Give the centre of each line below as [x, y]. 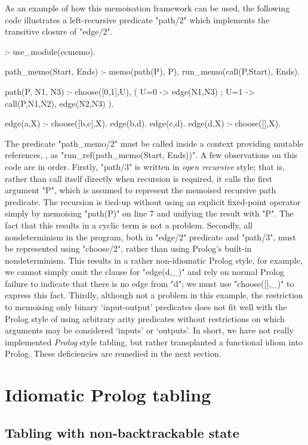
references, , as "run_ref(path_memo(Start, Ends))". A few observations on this [151, 155]
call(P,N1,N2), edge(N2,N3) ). [59, 103]
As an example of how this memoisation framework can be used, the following [147, 8]
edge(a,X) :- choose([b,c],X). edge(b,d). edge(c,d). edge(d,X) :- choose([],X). [143, 123]
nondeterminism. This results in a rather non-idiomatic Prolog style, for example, [154, 260]
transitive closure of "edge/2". [59, 31]
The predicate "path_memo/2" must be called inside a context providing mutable [154, 143]
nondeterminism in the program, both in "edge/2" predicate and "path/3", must [150, 237]
